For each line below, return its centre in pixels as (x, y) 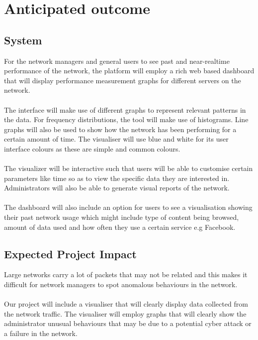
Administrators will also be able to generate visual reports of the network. (117, 188)
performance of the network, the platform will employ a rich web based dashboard (129, 71)
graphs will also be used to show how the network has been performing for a (120, 129)
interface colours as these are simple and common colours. (92, 148)
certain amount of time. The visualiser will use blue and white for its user (116, 139)
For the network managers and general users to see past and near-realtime (117, 61)
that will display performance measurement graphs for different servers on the (123, 80)
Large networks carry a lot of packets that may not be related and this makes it (126, 274)
